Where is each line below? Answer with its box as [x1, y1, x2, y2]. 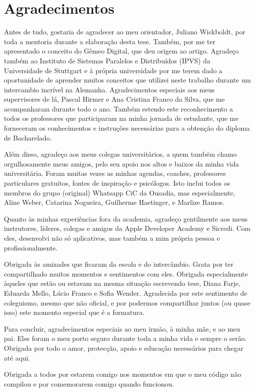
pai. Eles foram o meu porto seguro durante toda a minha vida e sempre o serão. [4, 333, 247, 343]
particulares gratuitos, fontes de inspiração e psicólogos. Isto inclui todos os [4, 178, 230, 188]
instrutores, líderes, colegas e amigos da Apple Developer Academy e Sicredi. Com [4, 223, 251, 233]
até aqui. [4, 352, 30, 363]
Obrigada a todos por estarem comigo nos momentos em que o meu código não [4, 369, 241, 379]
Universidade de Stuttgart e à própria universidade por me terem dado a [4, 65, 223, 75]
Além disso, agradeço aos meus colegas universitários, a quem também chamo [4, 149, 237, 159]
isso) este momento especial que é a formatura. [4, 307, 145, 317]
